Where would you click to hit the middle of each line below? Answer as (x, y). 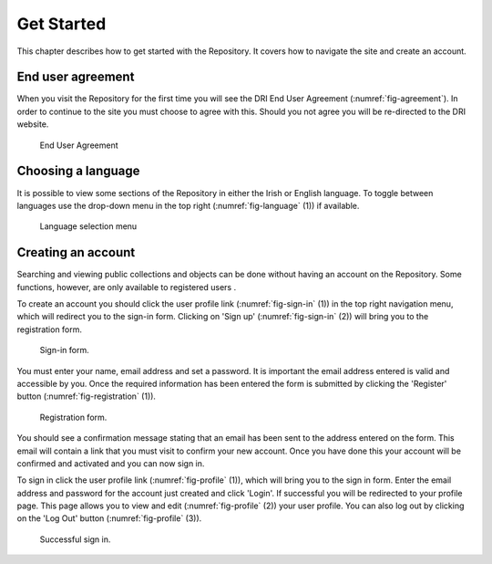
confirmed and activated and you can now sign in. (111, 463)
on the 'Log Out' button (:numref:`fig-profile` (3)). (109, 518)
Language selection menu (88, 226)
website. (33, 124)
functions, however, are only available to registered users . (127, 287)
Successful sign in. (75, 539)
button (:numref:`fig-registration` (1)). (87, 396)
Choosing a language (78, 171)
